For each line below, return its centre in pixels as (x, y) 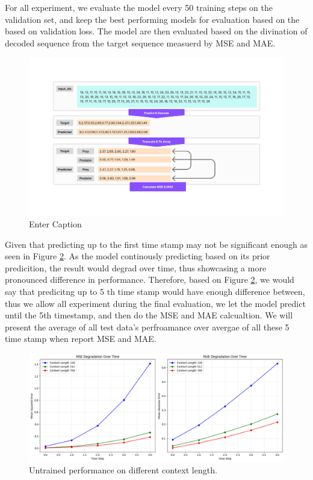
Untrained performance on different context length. (123, 470)
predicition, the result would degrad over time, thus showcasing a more (136, 267)
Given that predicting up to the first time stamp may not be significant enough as (156, 244)
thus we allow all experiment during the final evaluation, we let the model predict (155, 303)
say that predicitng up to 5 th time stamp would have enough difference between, (155, 292)
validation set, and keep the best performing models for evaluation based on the (152, 19)
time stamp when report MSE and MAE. (81, 339)
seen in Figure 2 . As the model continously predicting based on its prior (138, 256)
